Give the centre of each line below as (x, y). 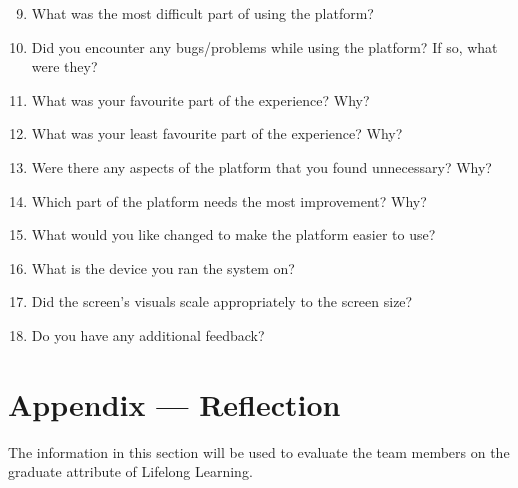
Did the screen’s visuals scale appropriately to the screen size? (222, 301)
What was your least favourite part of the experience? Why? (217, 133)
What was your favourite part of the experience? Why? (200, 99)
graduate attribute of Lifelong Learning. (130, 471)
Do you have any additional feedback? (148, 334)
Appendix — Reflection (174, 403)
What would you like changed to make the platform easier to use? (233, 234)
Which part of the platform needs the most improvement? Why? (229, 200)
